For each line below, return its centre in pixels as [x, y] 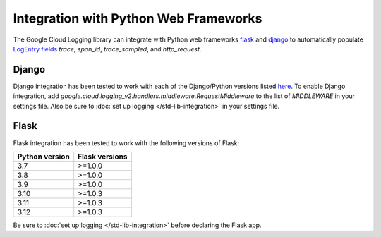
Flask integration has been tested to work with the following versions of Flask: [126, 143]
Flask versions [103, 157]
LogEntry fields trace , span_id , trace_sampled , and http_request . [107, 49]
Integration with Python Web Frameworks [138, 18]
